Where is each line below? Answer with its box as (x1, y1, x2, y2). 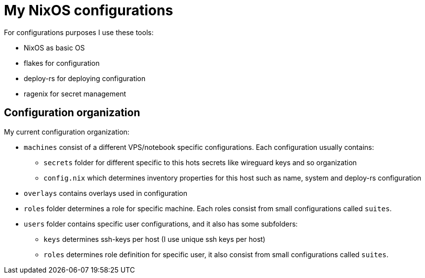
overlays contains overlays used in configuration (24, 188, 187, 197)
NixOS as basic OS (24, 43, 85, 52)
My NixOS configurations (4, 2, 173, 19)
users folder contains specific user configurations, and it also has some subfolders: (24, 219, 298, 228)
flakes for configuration (24, 58, 100, 67)
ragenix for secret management (24, 89, 127, 98)
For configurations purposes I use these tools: (4, 28, 154, 37)
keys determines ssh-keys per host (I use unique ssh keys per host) (43, 234, 265, 243)
